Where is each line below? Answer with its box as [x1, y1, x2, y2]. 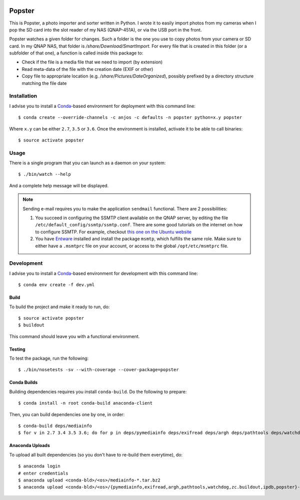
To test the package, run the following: [9, 355, 89, 362]
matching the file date [21, 80, 67, 86]
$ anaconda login [18, 464, 60, 469]
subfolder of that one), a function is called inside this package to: [9, 50, 143, 56]
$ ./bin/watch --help [18, 171, 71, 177]
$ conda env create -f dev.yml [18, 282, 95, 288]
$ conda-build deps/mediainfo [18, 423, 92, 429]
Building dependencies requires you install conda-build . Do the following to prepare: [9, 389, 187, 395]
